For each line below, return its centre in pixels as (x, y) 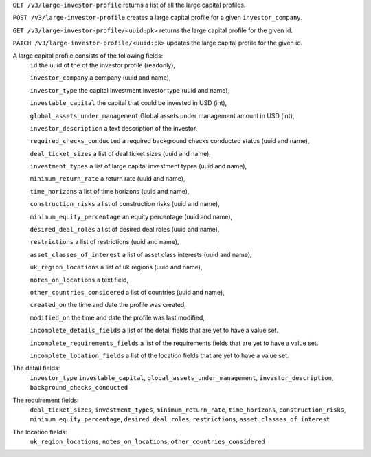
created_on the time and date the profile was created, (108, 305)
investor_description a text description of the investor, (114, 128)
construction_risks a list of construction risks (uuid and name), (125, 204)
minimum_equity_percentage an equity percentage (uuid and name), (131, 216)
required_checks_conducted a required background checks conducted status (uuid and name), (170, 141)
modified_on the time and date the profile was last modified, (117, 317)
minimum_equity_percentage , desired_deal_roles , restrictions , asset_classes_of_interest (180, 419)
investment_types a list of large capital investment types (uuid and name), (138, 166)
